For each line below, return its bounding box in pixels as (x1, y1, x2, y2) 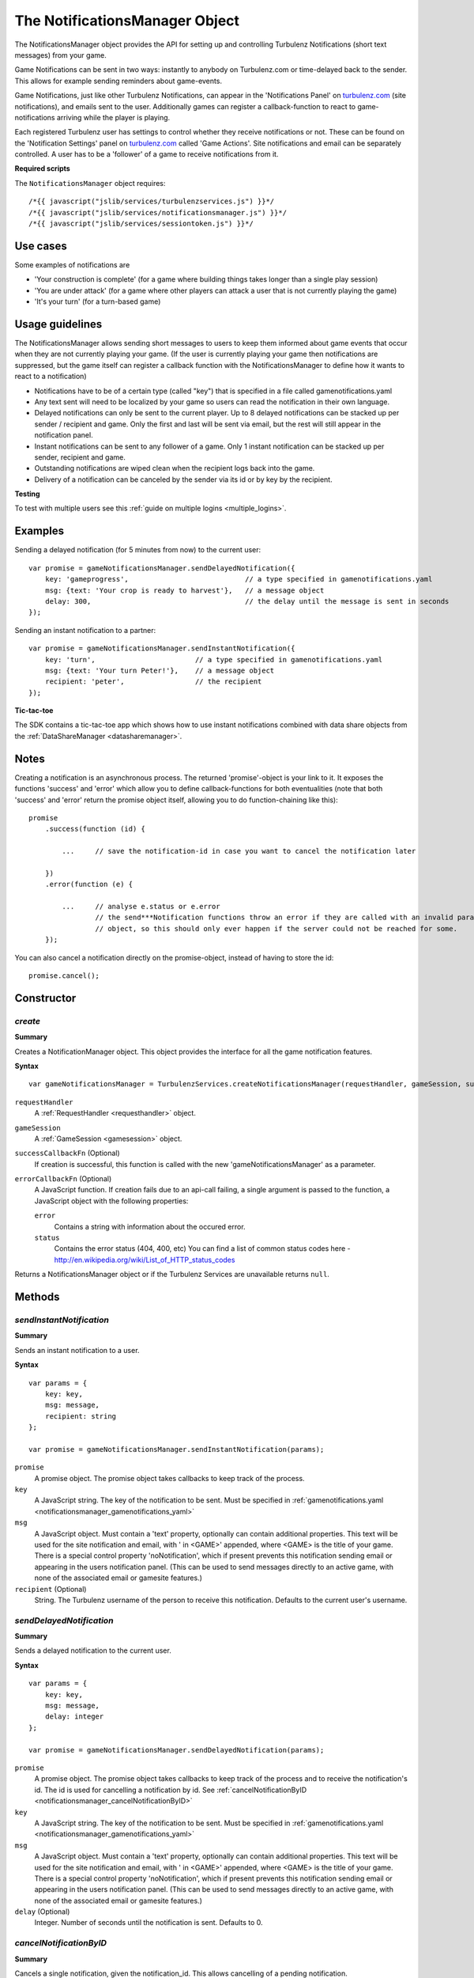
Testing (14, 489, 40, 498)
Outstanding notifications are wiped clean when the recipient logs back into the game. (34, 464, 315, 473)
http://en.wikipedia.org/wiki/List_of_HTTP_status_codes (54, 1255, 235, 1264)
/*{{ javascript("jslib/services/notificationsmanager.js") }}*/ (28, 208, 288, 217)
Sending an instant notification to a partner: (14, 625, 156, 635)
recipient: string (44, 1412, 117, 1420)
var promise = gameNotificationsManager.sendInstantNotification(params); (28, 1445, 325, 1453)
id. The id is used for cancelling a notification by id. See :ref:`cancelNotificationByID (34, 1785, 307, 1794)
